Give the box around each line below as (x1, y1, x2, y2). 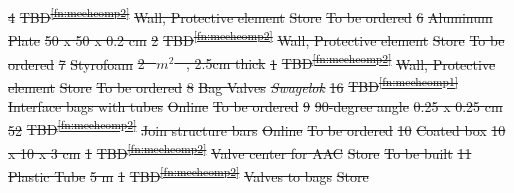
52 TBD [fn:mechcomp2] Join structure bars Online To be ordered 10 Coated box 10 (8, 116, 506, 140)
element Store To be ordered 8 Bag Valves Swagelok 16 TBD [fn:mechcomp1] (8, 73, 458, 97)
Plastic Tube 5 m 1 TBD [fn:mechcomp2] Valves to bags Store (8, 163, 369, 186)
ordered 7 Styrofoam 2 (8, 53, 145, 74)
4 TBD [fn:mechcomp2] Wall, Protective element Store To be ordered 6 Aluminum (8, 4, 493, 27)
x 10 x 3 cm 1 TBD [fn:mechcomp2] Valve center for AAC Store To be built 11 (8, 139, 472, 163)
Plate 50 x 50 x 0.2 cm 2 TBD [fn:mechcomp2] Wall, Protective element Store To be (8, 27, 505, 50)
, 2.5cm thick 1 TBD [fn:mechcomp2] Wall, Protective (185, 50, 496, 74)
